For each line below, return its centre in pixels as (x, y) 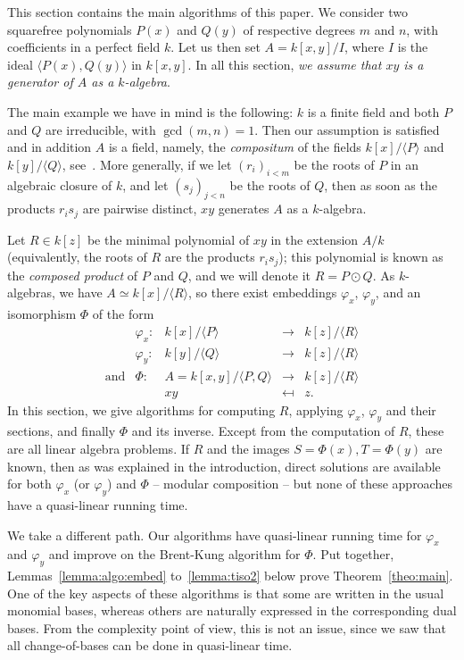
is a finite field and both (373, 111)
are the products (210, 257)
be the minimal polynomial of (168, 239)
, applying (316, 409)
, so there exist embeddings (263, 292)
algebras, (31, 292)
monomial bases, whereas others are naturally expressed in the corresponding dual (232, 610)
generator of (40, 82)
